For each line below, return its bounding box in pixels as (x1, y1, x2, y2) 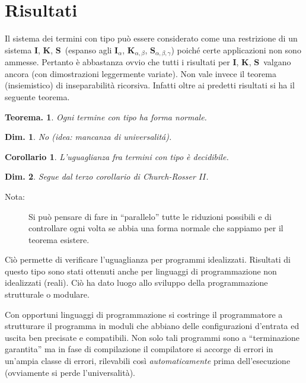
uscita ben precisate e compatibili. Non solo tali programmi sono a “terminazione (5, 331, 300, 343)
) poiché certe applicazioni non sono (171, 43, 301, 56)
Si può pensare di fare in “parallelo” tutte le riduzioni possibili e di (28, 210, 272, 222)
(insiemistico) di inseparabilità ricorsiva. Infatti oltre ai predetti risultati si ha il (5, 79, 295, 91)
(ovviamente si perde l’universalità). (5, 366, 135, 378)
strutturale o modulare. (5, 288, 90, 301)
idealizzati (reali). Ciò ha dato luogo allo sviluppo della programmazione (5, 276, 268, 289)
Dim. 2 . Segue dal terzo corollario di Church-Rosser (5, 170, 196, 183)
